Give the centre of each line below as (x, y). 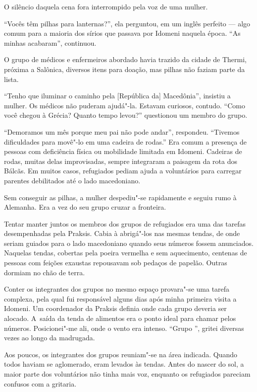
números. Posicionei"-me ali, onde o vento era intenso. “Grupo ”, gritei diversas (124, 328)
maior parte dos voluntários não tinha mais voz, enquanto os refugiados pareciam (127, 374)
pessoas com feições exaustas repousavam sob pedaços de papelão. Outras (116, 263)
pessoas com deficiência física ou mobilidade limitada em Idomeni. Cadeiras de (123, 151)
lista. (11, 79)
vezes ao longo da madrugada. (50, 338)
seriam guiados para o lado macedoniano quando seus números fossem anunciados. (129, 243)
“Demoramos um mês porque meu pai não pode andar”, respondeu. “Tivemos (122, 131)
